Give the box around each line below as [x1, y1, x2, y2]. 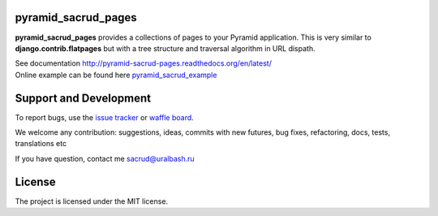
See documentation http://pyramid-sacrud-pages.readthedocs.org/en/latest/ [15, 58, 272, 68]
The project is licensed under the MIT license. [15, 196, 169, 206]
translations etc [15, 139, 67, 149]
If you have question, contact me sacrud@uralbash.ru [15, 153, 195, 163]
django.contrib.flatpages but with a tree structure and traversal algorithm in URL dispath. [15, 43, 316, 53]
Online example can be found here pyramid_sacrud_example [15, 70, 217, 80]
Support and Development [15, 91, 152, 105]
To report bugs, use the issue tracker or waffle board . [15, 112, 194, 122]
